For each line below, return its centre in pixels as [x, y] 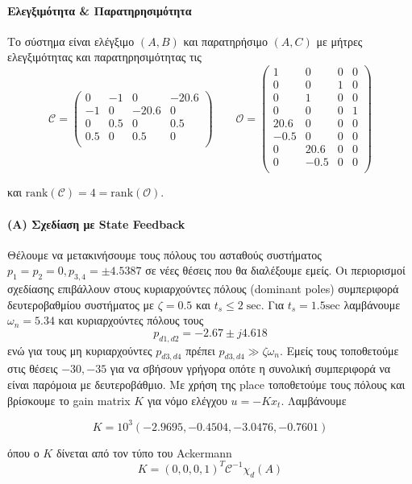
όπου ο [23, 452]
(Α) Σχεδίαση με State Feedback [96, 223]
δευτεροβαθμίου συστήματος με [81, 304]
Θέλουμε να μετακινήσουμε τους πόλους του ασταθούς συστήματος [164, 254]
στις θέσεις [33, 368]
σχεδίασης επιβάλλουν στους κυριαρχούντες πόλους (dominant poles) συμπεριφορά [203, 289]
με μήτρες [339, 41]
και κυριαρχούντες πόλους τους [131, 320]
